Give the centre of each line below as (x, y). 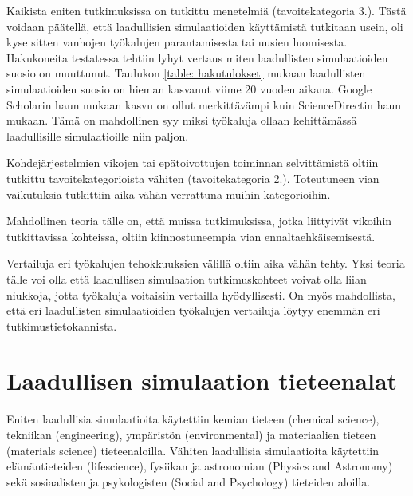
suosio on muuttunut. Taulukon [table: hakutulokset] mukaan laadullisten (186, 73)
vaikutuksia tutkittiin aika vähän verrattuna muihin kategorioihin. (169, 194)
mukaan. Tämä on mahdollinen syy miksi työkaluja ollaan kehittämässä (182, 120)
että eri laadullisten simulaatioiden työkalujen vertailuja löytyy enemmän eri (193, 310)
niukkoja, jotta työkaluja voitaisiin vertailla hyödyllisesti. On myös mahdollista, (201, 294)
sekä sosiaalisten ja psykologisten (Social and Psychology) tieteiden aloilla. (189, 481)
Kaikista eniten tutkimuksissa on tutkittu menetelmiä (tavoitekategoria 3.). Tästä (206, 10)
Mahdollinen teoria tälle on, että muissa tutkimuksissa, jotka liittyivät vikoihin (199, 221)
